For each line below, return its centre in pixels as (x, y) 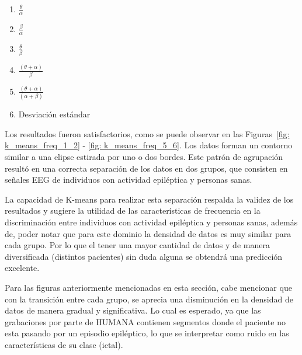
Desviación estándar (54, 114)
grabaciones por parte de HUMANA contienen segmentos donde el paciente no (145, 321)
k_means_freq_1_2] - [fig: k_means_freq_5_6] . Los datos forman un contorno (149, 145)
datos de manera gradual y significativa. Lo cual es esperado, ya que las (133, 310)
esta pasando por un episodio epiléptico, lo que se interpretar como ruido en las (147, 333)
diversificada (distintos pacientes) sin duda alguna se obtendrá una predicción (144, 256)
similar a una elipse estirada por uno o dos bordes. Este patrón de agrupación (144, 156)
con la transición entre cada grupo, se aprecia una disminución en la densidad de (149, 299)
